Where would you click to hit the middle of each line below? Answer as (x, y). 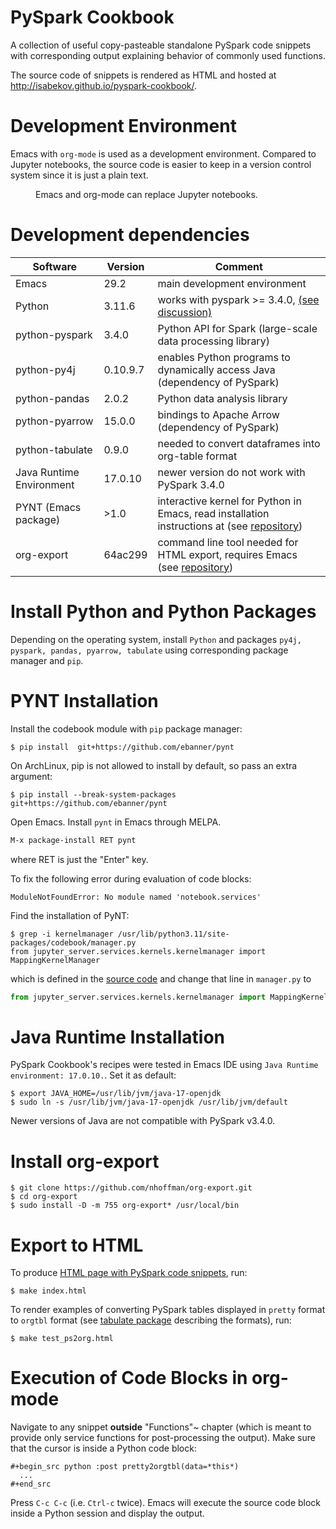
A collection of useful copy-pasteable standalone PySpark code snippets (161, 45)
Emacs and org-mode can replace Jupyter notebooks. (146, 194)
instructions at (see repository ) (230, 526)
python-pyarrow (54, 421)
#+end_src (31, 1484)
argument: (31, 776)
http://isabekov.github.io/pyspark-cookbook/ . (103, 85)
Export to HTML (77, 1245)
